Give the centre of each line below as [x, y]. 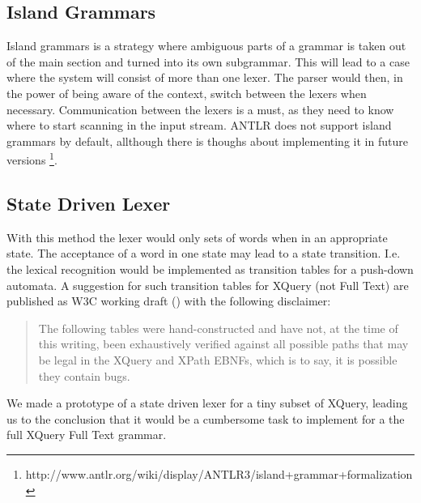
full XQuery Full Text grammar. [87, 435]
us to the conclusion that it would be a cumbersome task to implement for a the [206, 418]
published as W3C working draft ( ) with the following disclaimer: [169, 301]
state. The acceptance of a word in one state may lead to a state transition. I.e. [204, 253]
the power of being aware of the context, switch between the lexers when [187, 93]
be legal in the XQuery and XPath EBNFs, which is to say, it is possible [218, 359]
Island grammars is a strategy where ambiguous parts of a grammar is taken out [206, 46]
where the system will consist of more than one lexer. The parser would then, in [205, 77]
